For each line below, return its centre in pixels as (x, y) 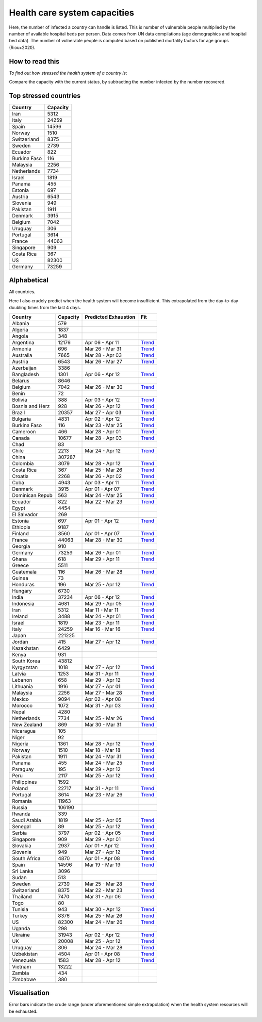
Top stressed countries (45, 95)
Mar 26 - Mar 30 (104, 387)
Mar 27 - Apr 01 (103, 686)
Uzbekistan (25, 954)
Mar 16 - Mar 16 (103, 629)
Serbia (19, 833)
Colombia (23, 463)
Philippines (25, 782)
